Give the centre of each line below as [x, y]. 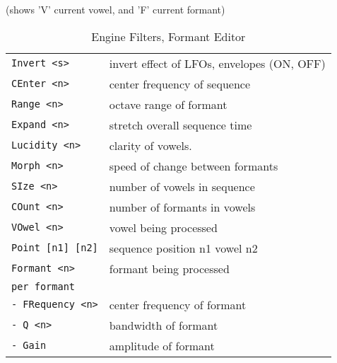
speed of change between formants [194, 166]
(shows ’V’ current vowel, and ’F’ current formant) [116, 9]
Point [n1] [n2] [55, 248]
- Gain [29, 346]
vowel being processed [163, 227]
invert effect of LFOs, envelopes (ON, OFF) [217, 63]
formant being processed [169, 268]
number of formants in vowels [182, 207]
